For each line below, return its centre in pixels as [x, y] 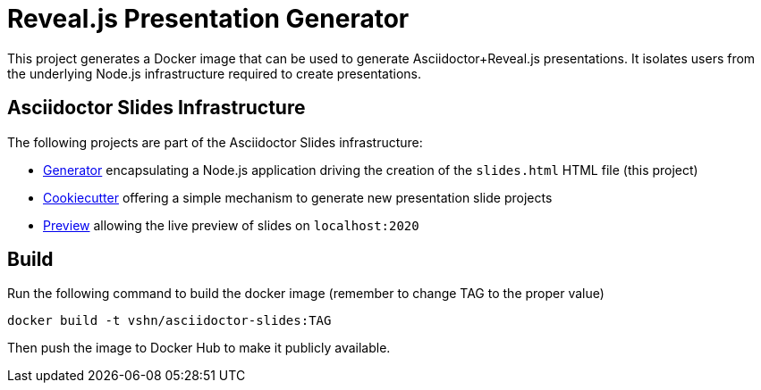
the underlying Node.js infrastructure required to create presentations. [214, 73]
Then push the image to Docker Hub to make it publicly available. [199, 348]
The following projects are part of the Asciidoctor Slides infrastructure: [215, 142]
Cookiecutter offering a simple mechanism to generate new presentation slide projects [298, 197]
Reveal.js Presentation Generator [208, 19]
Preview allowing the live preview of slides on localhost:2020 [231, 225]
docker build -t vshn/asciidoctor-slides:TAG [169, 321]
